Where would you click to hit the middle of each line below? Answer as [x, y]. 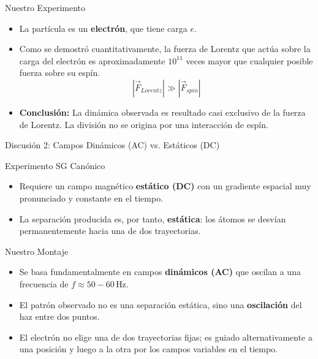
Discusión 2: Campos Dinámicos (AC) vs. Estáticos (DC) [112, 145]
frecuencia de [44, 283]
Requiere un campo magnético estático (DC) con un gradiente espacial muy [165, 186]
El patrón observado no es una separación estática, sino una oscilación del [161, 304]
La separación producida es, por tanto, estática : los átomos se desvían [153, 218]
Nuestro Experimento [45, 7]
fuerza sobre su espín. [60, 73]
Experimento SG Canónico [55, 165]
